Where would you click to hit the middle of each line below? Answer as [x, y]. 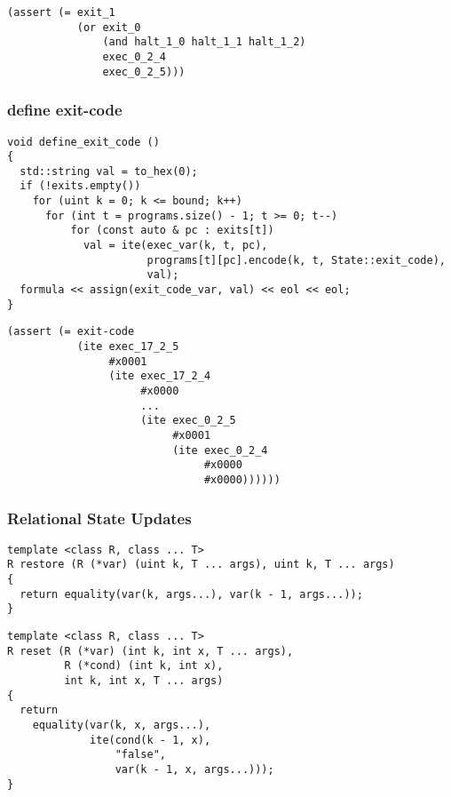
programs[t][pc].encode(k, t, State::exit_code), [296, 260]
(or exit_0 [109, 27]
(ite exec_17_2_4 [160, 376]
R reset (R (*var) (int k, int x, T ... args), [150, 651]
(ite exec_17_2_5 [128, 347]
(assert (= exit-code [71, 332]
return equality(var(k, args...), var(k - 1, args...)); [191, 594]
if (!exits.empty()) [80, 186]
